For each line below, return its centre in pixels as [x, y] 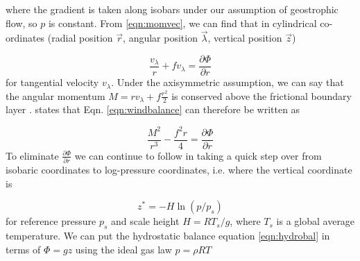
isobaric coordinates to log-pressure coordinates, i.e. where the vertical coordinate [179, 169]
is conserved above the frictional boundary [262, 95]
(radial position [80, 38]
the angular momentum [55, 95]
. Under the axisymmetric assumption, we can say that [228, 82]
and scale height [145, 221]
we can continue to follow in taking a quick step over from [198, 155]
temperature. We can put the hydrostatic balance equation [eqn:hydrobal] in [168, 235]
